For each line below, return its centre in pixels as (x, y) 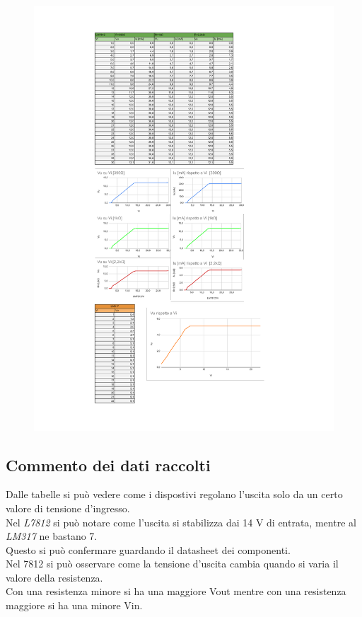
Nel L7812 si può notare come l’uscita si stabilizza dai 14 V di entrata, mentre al (181, 522)
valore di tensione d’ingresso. (68, 508)
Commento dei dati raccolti (108, 465)
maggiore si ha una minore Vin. (74, 605)
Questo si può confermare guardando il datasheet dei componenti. (148, 549)
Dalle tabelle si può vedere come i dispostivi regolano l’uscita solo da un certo (174, 494)
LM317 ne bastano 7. (52, 536)
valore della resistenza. (54, 577)
